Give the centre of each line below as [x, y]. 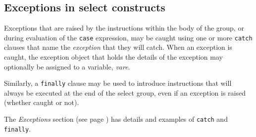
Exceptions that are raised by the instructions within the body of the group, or [124, 28]
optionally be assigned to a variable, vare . [67, 66]
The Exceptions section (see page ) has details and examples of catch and [116, 119]
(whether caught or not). [42, 102]
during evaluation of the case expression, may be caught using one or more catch [128, 37]
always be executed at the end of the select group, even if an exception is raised [125, 92]
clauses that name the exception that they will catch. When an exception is [118, 47]
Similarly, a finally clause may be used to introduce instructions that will [118, 83]
